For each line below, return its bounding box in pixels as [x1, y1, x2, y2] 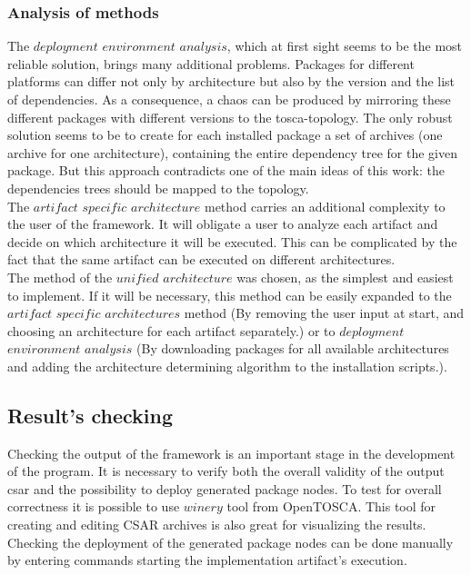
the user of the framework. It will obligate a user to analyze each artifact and [7, 214, 438, 233]
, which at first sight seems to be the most [226, 36, 463, 55]
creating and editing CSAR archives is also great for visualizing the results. [7, 515, 426, 534]
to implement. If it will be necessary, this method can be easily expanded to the [7, 285, 452, 304]
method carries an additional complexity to [204, 196, 446, 215]
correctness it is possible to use [7, 497, 180, 516]
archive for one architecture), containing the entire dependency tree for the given [7, 143, 457, 162]
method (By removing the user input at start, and [184, 303, 465, 322]
